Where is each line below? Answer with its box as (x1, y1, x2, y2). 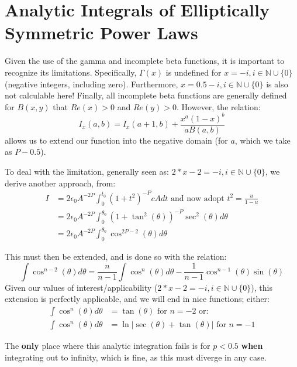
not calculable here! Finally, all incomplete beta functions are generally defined (5, 89, 287, 101)
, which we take (234, 134, 291, 146)
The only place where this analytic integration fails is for (5, 339, 210, 352)
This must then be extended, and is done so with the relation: (5, 250, 227, 263)
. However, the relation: (177, 100, 261, 113)
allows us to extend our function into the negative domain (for (5, 134, 228, 146)
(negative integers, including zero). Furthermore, (5, 77, 178, 90)
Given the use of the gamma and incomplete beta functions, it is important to (5, 55, 285, 67)
